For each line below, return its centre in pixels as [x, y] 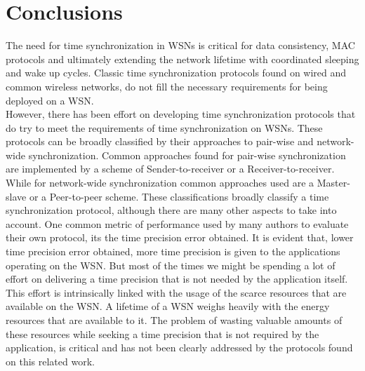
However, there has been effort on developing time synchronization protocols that [181, 114]
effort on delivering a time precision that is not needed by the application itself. [177, 279]
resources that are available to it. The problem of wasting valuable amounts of [174, 320]
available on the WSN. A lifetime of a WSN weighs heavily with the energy [168, 306]
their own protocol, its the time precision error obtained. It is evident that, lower [180, 237]
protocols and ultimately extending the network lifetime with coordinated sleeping [182, 59]
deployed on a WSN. [50, 100]
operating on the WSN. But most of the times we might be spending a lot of [171, 265]
